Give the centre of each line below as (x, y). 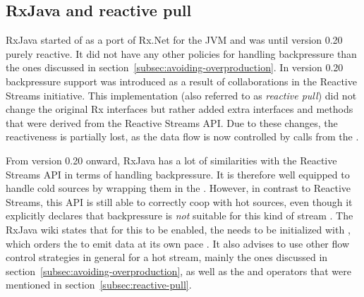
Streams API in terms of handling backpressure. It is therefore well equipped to (178, 174)
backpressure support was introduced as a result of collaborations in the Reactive (181, 81)
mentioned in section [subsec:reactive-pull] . (99, 285)
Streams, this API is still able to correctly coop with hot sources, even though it (179, 201)
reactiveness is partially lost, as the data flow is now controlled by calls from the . (182, 137)
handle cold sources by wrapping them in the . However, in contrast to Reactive (178, 188)
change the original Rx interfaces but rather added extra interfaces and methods (180, 109)
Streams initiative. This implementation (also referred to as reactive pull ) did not (181, 95)
